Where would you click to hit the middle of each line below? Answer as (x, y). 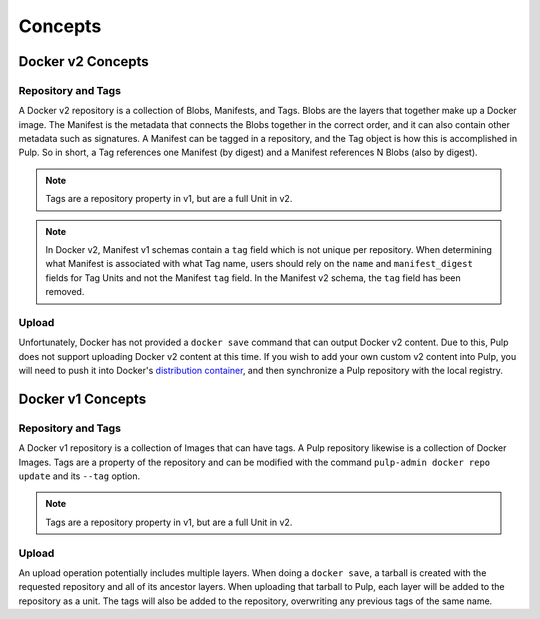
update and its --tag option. (79, 476)
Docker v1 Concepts (82, 398)
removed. (65, 292)
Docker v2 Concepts (83, 61)
